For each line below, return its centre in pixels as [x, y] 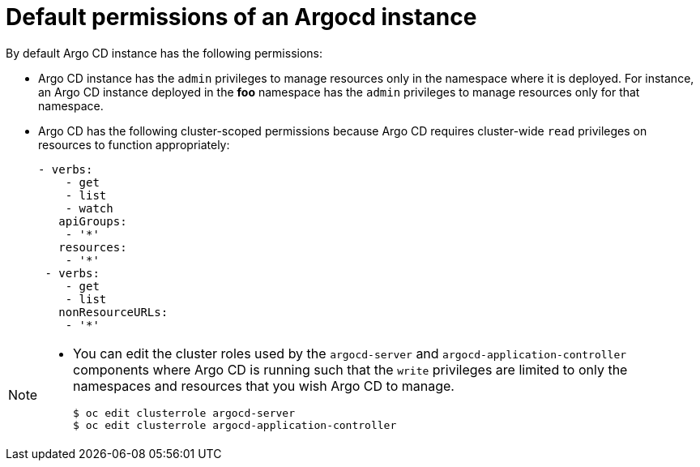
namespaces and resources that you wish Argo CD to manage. [264, 386]
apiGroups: [93, 221]
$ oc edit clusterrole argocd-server [184, 413]
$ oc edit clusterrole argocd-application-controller [235, 425]
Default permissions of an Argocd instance [241, 17]
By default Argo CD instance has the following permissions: [164, 53]
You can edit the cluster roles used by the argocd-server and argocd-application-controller [350, 353]
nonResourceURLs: [113, 312]
